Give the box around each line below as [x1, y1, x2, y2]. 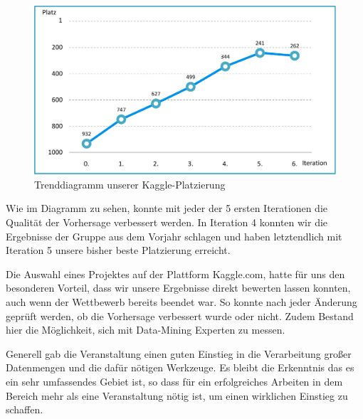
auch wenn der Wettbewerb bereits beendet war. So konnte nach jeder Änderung [6, 295, 357, 309]
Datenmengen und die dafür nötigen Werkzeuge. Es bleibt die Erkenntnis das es [6, 360, 354, 375]
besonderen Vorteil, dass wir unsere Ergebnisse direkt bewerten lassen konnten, [6, 280, 351, 295]
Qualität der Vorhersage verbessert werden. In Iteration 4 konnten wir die [6, 215, 328, 230]
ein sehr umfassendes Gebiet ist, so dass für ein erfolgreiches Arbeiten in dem [6, 373, 343, 388]
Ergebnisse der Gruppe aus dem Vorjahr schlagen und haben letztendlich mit [6, 228, 342, 243]
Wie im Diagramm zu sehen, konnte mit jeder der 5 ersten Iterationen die [6, 201, 328, 216]
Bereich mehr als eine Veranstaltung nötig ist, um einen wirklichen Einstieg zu [6, 388, 348, 403]
